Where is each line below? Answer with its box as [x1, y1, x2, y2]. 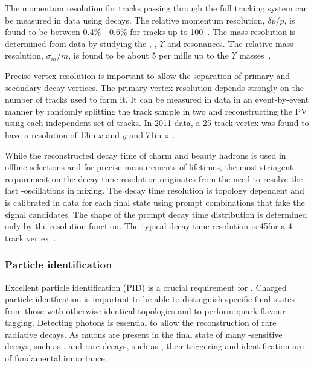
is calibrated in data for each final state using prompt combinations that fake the [5, 195, 305, 208]
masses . [239, 49, 271, 62]
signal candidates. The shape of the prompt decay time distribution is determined [5, 208, 307, 220]
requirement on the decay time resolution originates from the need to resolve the [5, 172, 303, 185]
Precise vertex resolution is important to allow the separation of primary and [5, 69, 290, 81]
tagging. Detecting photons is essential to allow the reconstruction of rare [5, 316, 277, 329]
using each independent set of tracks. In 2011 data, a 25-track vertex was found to [5, 116, 309, 129]
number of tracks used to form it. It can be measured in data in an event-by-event [5, 93, 309, 106]
